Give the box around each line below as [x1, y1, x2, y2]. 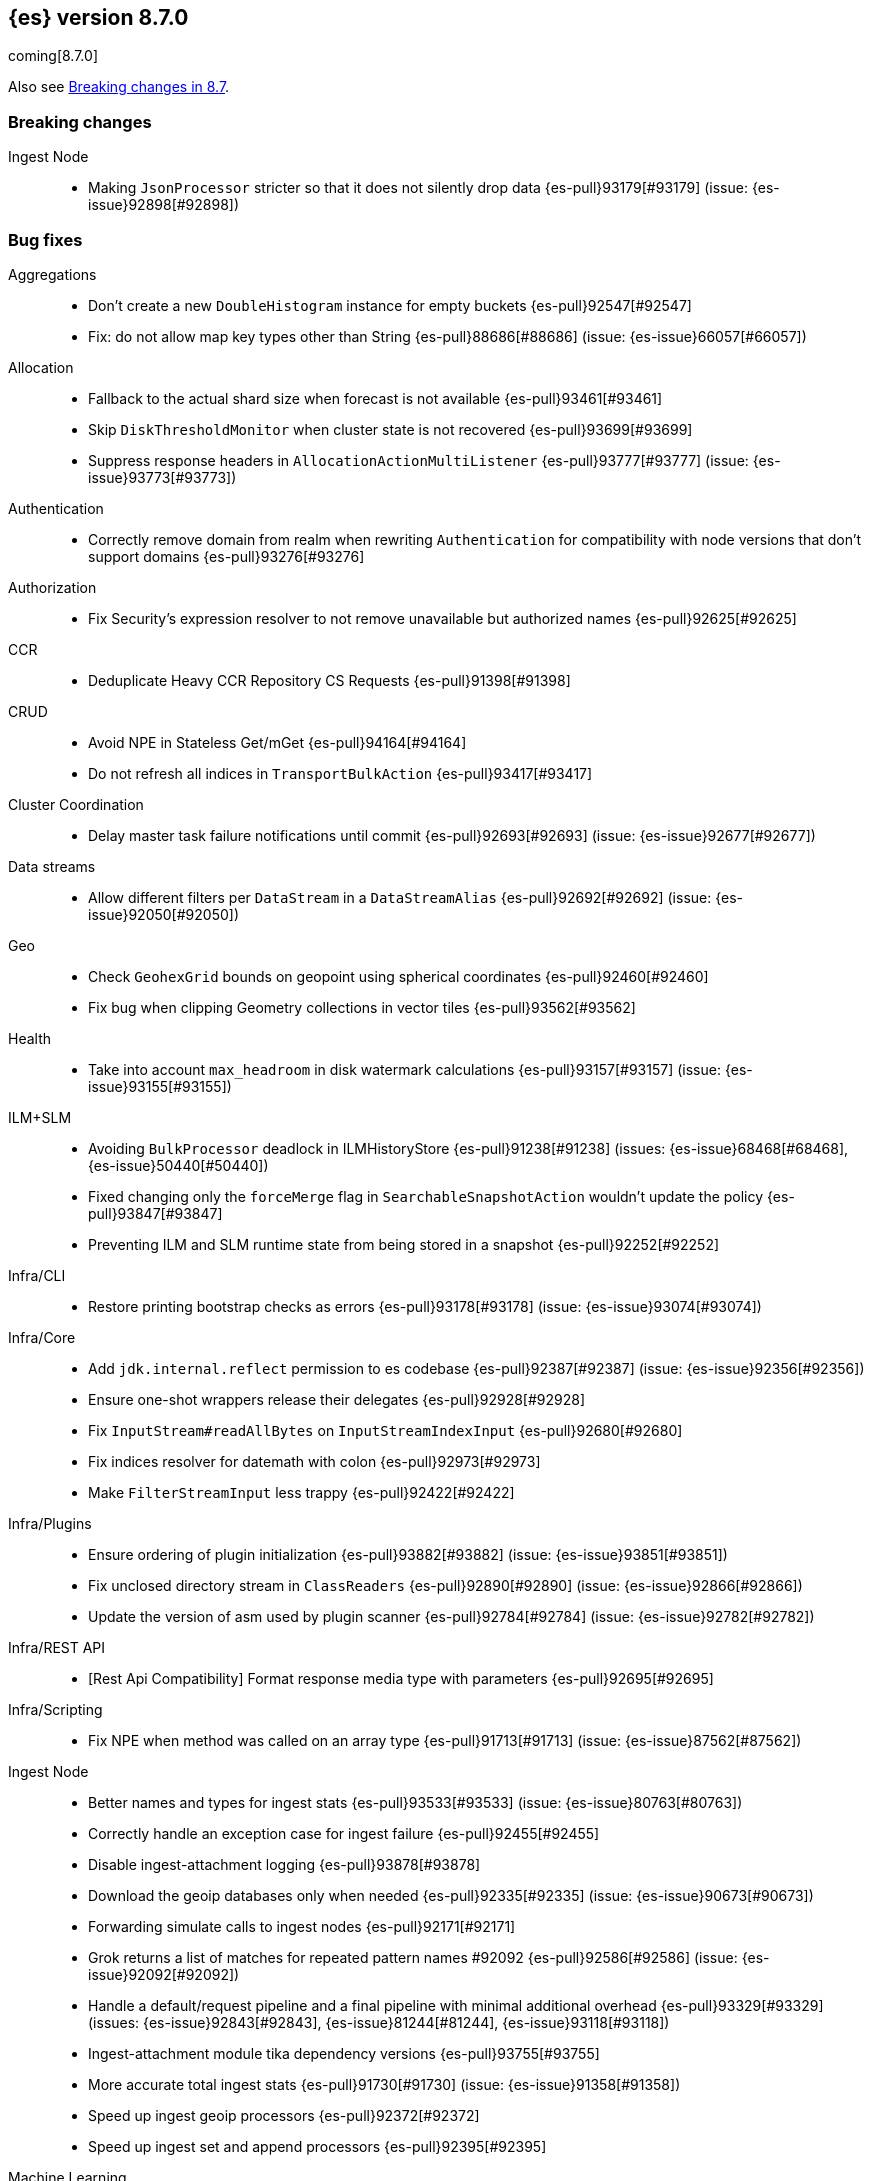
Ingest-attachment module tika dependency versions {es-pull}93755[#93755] [88, 2044, 600, 2062]
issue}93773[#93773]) [88, 468, 237, 486]
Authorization [8, 578, 97, 596]
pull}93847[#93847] [88, 1204, 223, 1222]
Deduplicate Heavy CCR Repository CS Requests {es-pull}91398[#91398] [88, 671, 571, 689]
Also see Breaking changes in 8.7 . [8, 78, 230, 96]
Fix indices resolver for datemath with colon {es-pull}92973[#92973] [88, 1452, 541, 1470]
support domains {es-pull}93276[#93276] [88, 547, 365, 565]
